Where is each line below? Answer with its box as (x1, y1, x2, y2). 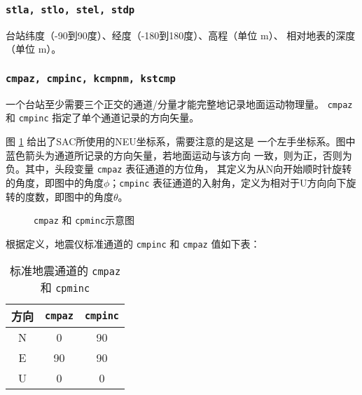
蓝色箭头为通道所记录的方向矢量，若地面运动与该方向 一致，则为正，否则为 (6, 147, 352, 162)
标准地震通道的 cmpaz (9, 262, 121, 279)
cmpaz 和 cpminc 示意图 (34, 213, 135, 227)
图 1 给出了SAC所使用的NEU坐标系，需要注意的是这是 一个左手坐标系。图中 (6, 134, 356, 149)
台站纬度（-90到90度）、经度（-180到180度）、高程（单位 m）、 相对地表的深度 (6, 27, 356, 42)
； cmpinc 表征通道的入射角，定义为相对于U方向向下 (109, 175, 347, 189)
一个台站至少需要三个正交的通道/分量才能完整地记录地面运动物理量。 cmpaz (6, 96, 353, 111)
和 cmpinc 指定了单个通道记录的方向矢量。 (6, 110, 200, 125)
